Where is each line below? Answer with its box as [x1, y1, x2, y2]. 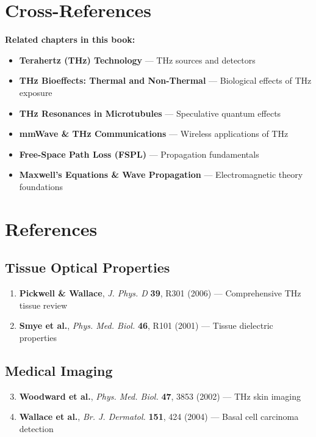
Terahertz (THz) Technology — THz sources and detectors [19, 53, 256, 66]
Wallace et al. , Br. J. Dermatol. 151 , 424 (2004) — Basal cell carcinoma [19, 410, 299, 423]
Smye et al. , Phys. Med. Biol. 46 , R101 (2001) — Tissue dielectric [19, 319, 273, 332]
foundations [19, 180, 63, 193]
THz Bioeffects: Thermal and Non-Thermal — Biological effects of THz [19, 74, 312, 87]
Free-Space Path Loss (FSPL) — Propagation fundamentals [19, 147, 259, 160]
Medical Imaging [5, 361, 113, 380]
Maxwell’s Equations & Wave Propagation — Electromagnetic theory [19, 168, 303, 181]
